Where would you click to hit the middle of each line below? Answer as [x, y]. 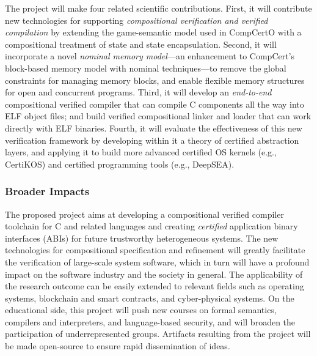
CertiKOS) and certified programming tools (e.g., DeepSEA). [120, 164]
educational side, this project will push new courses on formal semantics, [141, 310]
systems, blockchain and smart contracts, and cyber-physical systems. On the [150, 298]
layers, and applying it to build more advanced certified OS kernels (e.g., [141, 152]
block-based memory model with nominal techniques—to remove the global [146, 68]
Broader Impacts [47, 191]
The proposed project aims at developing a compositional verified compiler [144, 214]
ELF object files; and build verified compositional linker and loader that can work [158, 116]
